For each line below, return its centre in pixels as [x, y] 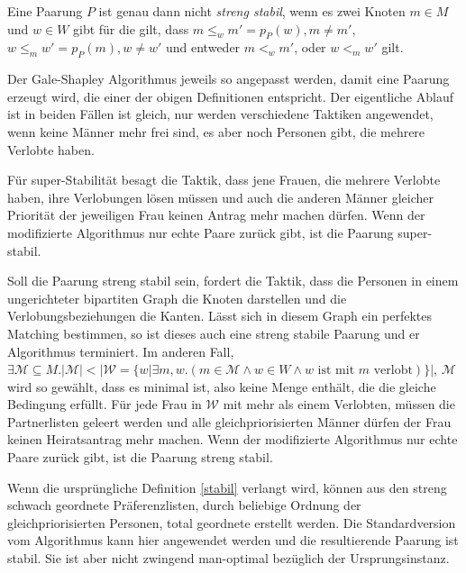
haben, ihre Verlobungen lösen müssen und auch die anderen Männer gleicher [220, 197]
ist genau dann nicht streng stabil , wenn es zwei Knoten [252, 11]
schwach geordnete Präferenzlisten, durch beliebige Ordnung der [184, 505]
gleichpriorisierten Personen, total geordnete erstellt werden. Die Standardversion [232, 522]
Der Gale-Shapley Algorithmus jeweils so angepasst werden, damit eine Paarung [228, 79]
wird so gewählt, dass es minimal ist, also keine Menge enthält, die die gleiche [222, 386]
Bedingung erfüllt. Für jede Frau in [105, 404]
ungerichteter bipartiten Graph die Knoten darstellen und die [177, 298]
